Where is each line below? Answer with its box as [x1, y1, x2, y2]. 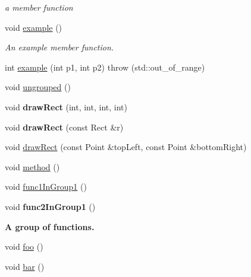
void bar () [5, 260, 45, 272]
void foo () [5, 240, 43, 253]
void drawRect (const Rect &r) [5, 120, 124, 133]
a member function [5, 1, 73, 13]
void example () [5, 21, 62, 33]
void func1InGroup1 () [5, 180, 87, 193]
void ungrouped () [5, 81, 71, 93]
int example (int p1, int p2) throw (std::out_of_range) [5, 61, 205, 73]
